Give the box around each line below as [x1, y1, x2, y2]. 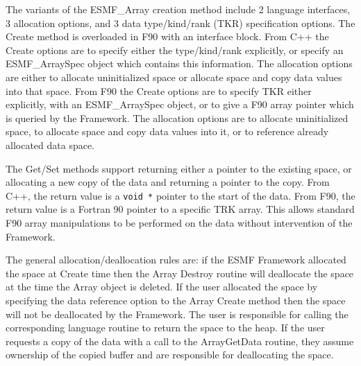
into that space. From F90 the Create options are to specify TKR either [6, 83, 312, 98]
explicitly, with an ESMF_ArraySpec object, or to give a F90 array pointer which [6, 97, 354, 112]
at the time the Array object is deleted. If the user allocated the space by [6, 279, 318, 294]
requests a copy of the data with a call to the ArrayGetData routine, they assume [6, 333, 354, 348]
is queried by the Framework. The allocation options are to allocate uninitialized [6, 110, 349, 125]
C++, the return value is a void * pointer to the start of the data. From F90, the [6, 188, 355, 202]
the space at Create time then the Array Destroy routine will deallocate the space [6, 265, 354, 280]
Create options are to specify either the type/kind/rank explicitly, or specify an [6, 42, 344, 57]
